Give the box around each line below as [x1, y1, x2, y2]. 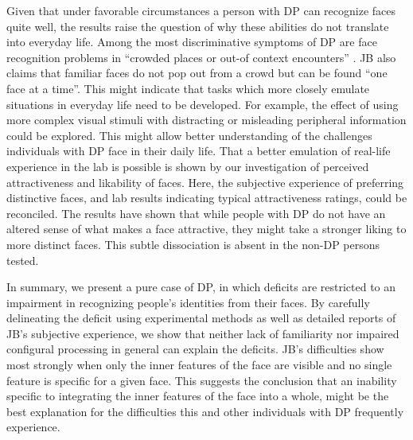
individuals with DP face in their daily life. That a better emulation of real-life [6, 142, 391, 159]
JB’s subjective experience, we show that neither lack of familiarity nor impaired [6, 325, 399, 341]
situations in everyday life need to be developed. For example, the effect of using [6, 95, 399, 112]
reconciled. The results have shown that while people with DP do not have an [6, 204, 386, 221]
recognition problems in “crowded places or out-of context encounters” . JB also [6, 49, 396, 65]
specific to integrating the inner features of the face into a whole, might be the [6, 387, 389, 404]
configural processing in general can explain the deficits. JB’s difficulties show [6, 341, 384, 357]
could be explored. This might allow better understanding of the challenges [6, 127, 372, 143]
